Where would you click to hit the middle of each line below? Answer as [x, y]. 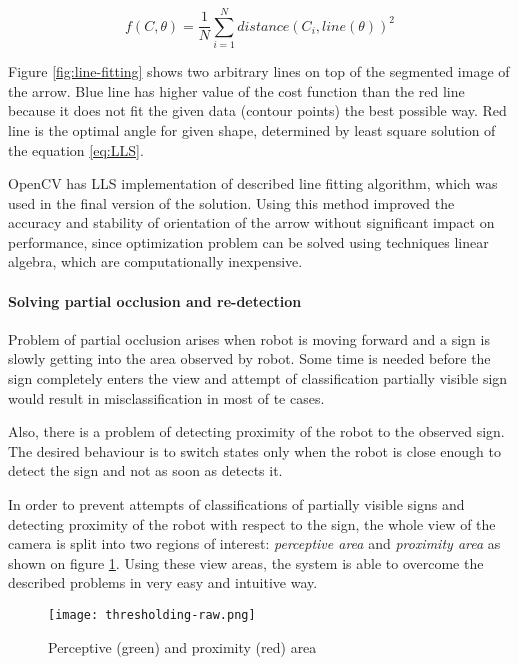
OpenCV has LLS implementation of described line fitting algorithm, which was [253, 183]
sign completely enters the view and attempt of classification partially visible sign [258, 378]
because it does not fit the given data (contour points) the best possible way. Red [257, 110]
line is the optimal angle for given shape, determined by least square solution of [252, 129]
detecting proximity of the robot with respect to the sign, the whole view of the [252, 523]
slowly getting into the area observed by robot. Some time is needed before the [249, 358]
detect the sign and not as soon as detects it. [145, 470]
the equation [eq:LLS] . [76, 149]
